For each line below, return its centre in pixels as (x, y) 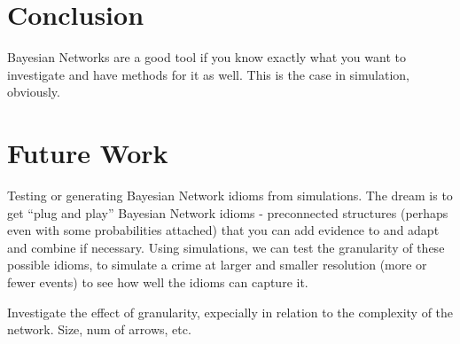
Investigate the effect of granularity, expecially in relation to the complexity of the (230, 312)
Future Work (88, 153)
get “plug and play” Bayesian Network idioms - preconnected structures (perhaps (228, 212)
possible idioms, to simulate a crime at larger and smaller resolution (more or (217, 265)
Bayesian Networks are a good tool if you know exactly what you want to (207, 57)
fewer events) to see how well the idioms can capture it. (158, 282)
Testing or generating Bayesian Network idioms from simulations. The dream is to (230, 195)
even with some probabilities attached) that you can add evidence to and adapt (223, 230)
